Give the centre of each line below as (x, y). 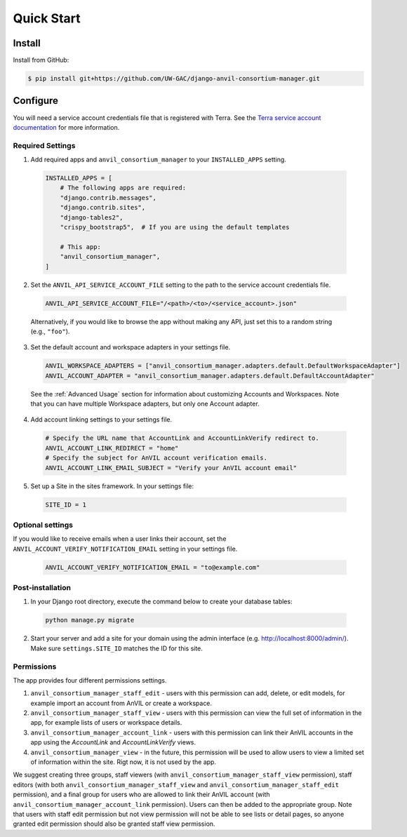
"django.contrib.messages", (108, 197)
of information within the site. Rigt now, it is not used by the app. (124, 762)
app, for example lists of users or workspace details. (106, 723)
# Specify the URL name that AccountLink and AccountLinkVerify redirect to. (182, 438)
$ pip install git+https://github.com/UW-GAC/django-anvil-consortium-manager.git (174, 79)
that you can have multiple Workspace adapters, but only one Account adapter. (145, 404)
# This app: (81, 247)
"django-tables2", (92, 217)
